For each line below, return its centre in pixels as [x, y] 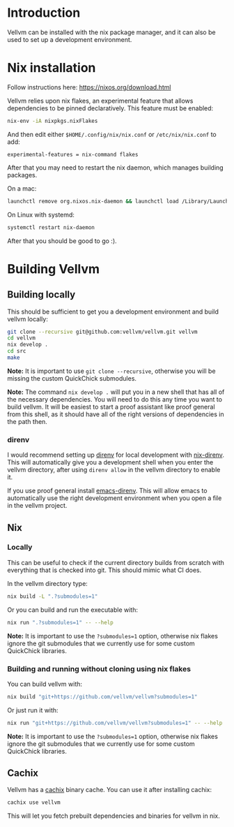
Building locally [41, 295]
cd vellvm [22, 338]
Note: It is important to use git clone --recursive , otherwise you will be [111, 371]
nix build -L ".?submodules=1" [53, 596]
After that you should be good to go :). [62, 241]
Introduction [44, 13]
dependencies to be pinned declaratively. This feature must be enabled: [110, 108]
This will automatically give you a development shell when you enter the [110, 462]
